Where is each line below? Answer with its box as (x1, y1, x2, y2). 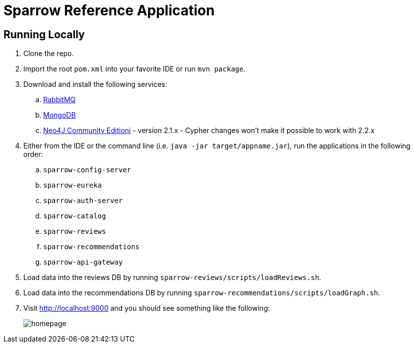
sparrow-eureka (43, 181, 102, 190)
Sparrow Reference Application (3, 2, 215, 19)
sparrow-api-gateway (43, 258, 123, 267)
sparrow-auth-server (43, 197, 123, 205)
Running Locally (3, 28, 85, 41)
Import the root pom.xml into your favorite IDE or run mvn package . (23, 65, 246, 73)
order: (23, 150, 43, 159)
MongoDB (43, 111, 76, 120)
